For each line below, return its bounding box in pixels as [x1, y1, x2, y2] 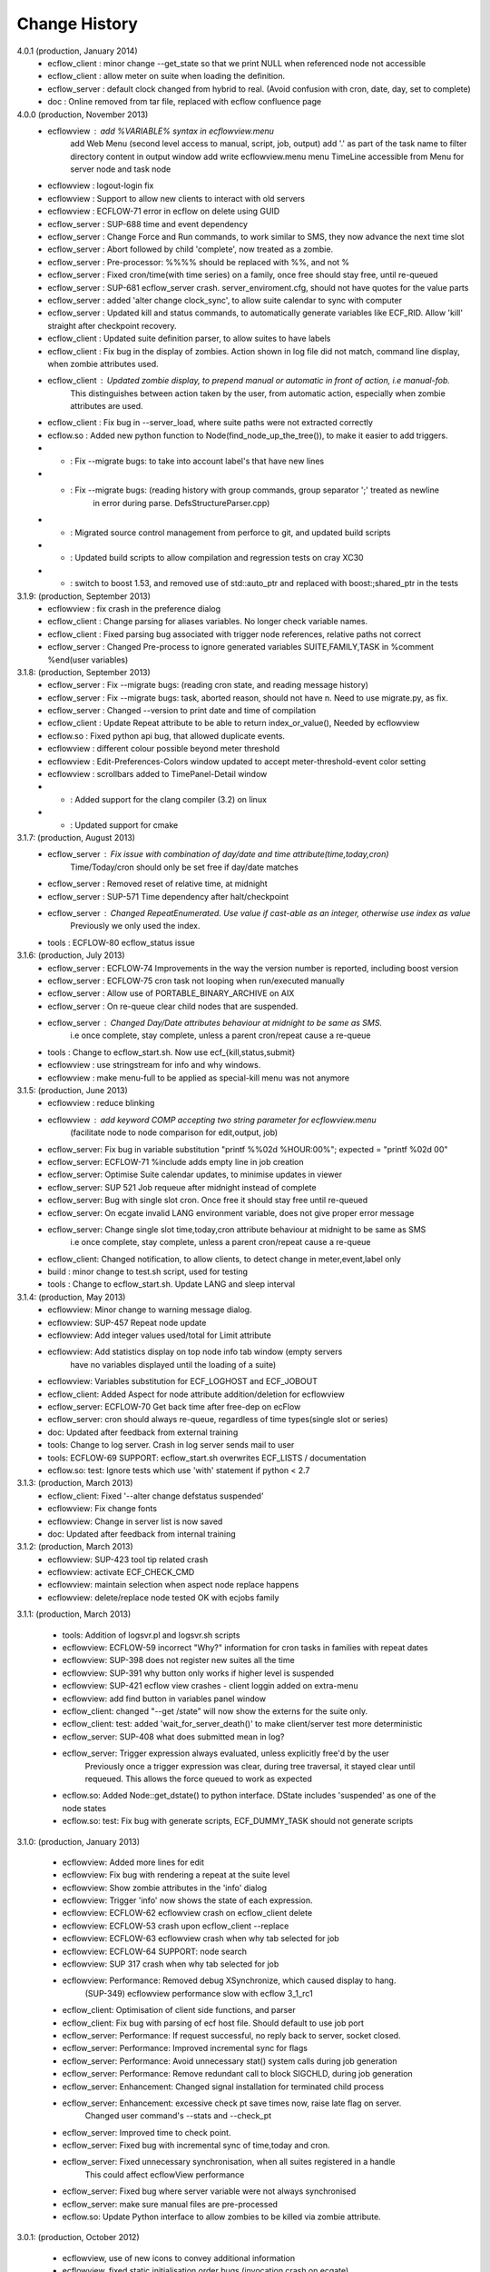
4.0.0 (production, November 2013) [16, 109, 149, 120]
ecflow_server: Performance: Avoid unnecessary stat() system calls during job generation [62, 2055, 398, 2067]
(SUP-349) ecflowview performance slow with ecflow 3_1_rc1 [84, 1988, 313, 1998]
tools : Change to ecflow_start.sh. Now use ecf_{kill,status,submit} [47, 1046, 296, 1058]
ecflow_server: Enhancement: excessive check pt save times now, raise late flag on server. [62, 2098, 402, 2108]
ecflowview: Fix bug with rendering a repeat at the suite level [62, 1869, 290, 1880]
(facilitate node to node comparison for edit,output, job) [70, 1127, 279, 1138]
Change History [16, 14, 138, 34]
